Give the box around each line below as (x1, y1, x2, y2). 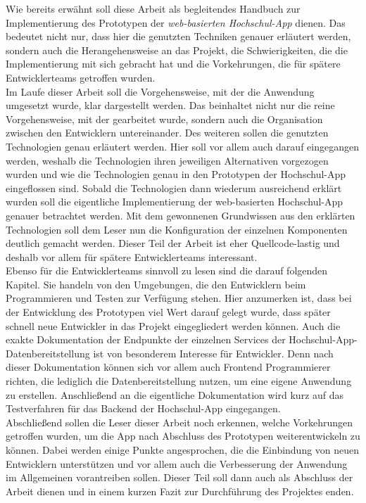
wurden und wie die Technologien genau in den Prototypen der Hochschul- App (6, 167, 346, 182)
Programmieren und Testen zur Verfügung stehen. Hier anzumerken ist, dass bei (6, 291, 352, 305)
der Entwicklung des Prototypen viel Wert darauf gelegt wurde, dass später (6, 305, 331, 319)
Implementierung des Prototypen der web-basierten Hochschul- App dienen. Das (6, 15, 346, 30)
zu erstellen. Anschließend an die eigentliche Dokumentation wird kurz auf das (6, 387, 344, 402)
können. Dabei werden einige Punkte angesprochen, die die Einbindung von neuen (6, 442, 360, 457)
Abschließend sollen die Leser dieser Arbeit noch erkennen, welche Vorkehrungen (6, 414, 353, 429)
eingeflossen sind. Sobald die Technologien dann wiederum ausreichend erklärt (6, 180, 342, 195)
